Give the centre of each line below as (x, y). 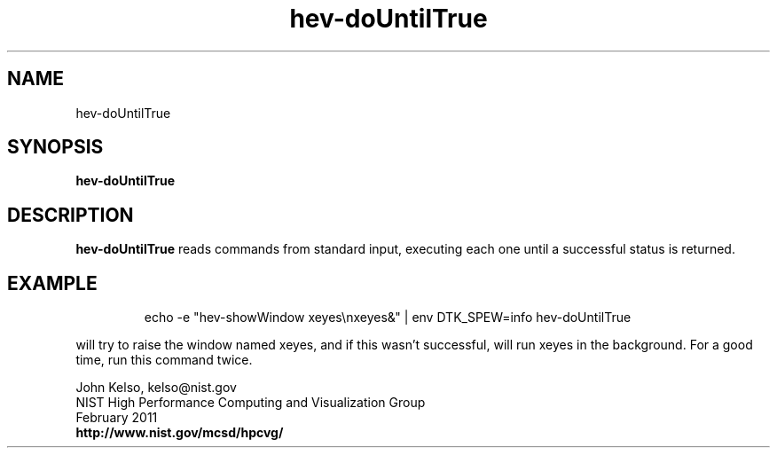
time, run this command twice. (164, 360)
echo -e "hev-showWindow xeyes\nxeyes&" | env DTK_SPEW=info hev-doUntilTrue (388, 318)
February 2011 (117, 418)
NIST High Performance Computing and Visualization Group (251, 403)
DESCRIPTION (71, 215)
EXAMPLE (52, 283)
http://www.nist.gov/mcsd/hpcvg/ (180, 433)
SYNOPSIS (55, 147)
